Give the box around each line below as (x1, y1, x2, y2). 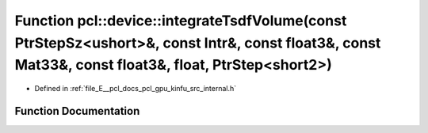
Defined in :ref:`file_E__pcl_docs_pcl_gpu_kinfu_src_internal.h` (34, 84, 237, 93)
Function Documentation (14, 104, 140, 118)
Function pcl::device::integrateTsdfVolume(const (14, 12, 347, 29)
